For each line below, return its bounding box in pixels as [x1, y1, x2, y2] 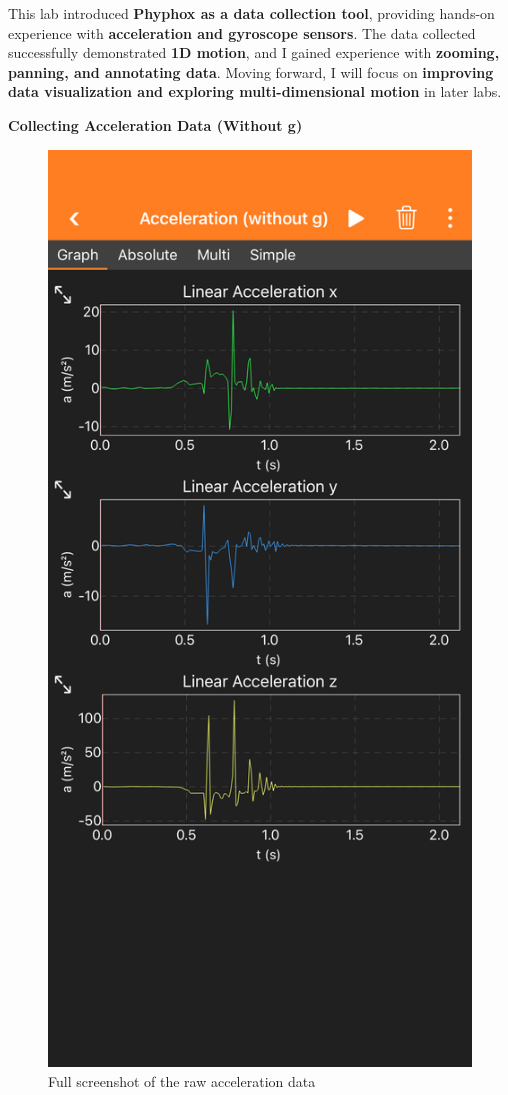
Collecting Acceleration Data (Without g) [8, 114, 303, 135]
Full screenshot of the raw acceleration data [48, 1071, 316, 1092]
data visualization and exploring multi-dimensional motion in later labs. [8, 81, 502, 102]
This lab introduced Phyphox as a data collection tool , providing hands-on [8, 3, 495, 23]
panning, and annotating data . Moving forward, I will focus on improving [8, 61, 494, 82]
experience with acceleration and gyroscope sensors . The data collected [8, 22, 476, 43]
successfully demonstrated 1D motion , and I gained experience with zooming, [8, 42, 500, 63]
